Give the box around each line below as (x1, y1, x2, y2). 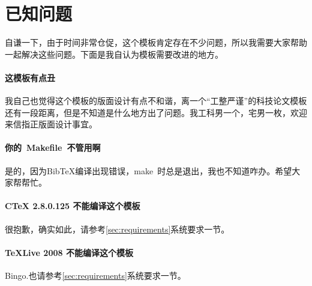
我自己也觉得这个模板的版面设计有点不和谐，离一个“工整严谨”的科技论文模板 (5, 94, 307, 107)
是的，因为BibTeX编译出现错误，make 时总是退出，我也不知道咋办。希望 (5, 164, 292, 177)
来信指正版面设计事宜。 (5, 118, 97, 130)
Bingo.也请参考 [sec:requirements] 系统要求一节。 (5, 269, 186, 282)
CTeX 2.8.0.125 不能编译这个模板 (5, 199, 140, 212)
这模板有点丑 (5, 71, 55, 84)
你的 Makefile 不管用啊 (5, 141, 101, 154)
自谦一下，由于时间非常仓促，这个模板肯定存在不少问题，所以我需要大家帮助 (5, 36, 307, 49)
